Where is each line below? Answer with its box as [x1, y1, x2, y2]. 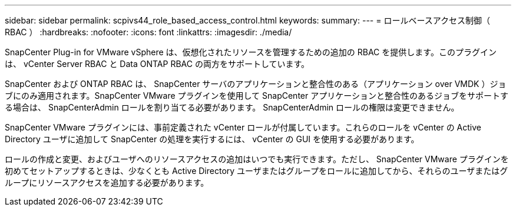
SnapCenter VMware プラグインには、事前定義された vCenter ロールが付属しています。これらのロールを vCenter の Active [5, 122, 481, 132]
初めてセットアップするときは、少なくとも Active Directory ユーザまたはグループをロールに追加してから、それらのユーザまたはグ [5, 166, 508, 176]
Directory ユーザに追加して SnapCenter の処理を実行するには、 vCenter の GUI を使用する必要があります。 [5, 134, 419, 144]
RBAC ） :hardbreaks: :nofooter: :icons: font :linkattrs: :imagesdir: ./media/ [5, 27, 292, 37]
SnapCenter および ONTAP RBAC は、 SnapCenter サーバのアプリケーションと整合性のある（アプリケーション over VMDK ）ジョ [5, 79, 507, 89]
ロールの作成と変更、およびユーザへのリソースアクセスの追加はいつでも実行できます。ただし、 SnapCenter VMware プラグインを [5, 154, 509, 164]
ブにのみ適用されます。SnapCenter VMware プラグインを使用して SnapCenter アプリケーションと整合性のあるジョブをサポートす [5, 91, 508, 101]
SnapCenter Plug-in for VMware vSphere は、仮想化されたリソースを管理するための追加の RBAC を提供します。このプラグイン [5, 47, 497, 57]
